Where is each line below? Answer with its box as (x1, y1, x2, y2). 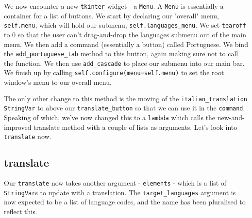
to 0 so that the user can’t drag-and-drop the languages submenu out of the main (4, 29, 246, 39)
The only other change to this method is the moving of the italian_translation (4, 93, 247, 103)
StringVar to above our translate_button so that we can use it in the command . (4, 103, 245, 113)
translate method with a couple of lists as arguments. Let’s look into (34, 122, 237, 132)
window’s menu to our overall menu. (4, 77, 112, 87)
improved (4, 122, 32, 132)
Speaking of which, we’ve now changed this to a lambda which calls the (4, 112, 216, 122)
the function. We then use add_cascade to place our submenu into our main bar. (4, 58, 245, 68)
